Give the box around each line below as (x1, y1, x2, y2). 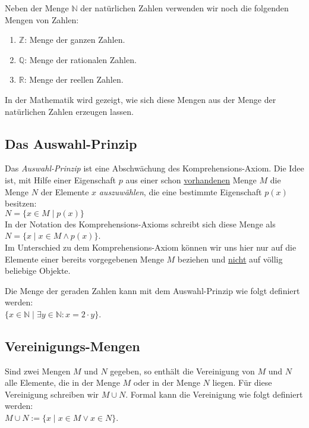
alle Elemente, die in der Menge (5, 376, 120, 389)
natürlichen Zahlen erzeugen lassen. (5, 105, 134, 117)
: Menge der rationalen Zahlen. (24, 53, 137, 65)
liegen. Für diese (212, 376, 272, 389)
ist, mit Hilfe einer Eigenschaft (5, 173, 116, 186)
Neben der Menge (5, 2, 69, 14)
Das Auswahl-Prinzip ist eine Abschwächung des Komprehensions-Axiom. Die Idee (5, 162, 304, 174)
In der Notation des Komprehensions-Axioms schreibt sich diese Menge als (5, 217, 276, 230)
